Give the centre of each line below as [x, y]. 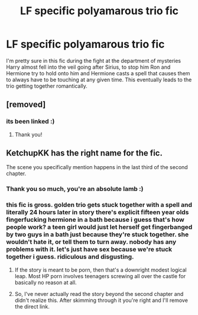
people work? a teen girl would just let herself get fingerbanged [99, 227]
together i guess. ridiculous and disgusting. [70, 257]
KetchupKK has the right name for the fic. [84, 153]
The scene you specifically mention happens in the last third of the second [97, 167]
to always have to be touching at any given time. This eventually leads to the [99, 79]
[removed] [26, 105]
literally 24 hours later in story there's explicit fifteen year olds [98, 212]
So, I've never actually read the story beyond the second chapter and [99, 294]
